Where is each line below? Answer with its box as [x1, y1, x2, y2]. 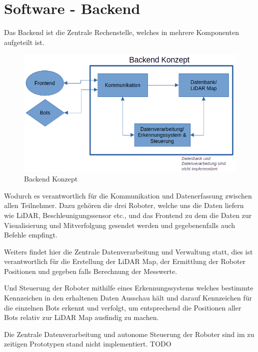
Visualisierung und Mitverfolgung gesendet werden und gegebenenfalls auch [4, 219, 235, 230]
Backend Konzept [24, 173, 78, 184]
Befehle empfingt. [4, 229, 57, 240]
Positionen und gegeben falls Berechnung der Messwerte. [4, 265, 177, 276]
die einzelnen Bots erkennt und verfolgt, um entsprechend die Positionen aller [4, 302, 241, 312]
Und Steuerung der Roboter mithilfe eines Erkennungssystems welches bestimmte [4, 282, 253, 293]
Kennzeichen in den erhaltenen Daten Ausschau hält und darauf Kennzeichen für [4, 292, 252, 303]
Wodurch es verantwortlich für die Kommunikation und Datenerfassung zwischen [4, 190, 252, 200]
